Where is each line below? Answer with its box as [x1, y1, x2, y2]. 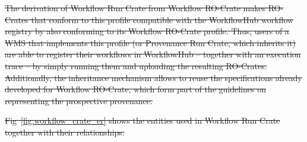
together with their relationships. [5, 125, 125, 138]
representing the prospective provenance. [5, 94, 153, 106]
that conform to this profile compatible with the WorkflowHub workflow [31, 13, 294, 25]
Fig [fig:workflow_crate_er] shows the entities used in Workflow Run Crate [5, 114, 280, 127]
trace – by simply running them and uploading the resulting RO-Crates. [5, 59, 267, 72]
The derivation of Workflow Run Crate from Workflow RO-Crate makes [5, 2, 265, 14]
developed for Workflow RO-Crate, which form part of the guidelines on [5, 83, 266, 95]
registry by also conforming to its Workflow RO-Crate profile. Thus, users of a [5, 25, 289, 37]
